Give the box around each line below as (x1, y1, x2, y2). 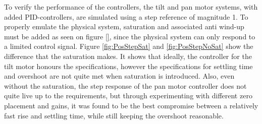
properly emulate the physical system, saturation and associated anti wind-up (4, 21, 244, 32)
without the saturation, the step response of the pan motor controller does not (4, 80, 247, 91)
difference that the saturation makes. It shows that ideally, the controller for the (4, 50, 252, 61)
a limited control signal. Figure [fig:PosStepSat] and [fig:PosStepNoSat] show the (4, 41, 253, 51)
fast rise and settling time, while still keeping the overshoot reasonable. (4, 110, 224, 120)
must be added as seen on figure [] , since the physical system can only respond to (4, 31, 255, 41)
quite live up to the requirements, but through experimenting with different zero (4, 90, 252, 101)
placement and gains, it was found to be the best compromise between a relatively (4, 100, 258, 110)
